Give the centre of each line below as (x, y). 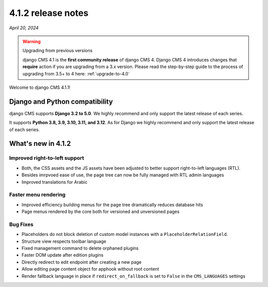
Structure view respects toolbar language (64, 241)
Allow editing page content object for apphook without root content (90, 269)
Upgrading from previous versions (58, 51)
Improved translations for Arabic (55, 182)
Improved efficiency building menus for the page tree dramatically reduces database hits (112, 205)
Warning (32, 41)
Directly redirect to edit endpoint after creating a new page (82, 262)
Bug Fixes (21, 224)
